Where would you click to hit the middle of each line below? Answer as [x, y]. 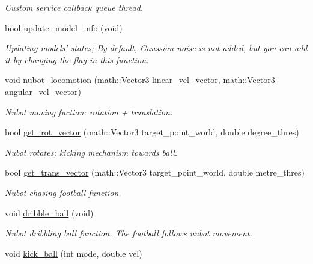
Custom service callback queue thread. [74, 7]
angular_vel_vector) [43, 91]
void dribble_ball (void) [49, 213]
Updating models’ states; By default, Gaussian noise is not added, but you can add [156, 48]
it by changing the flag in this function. [77, 59]
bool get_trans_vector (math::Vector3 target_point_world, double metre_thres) [155, 172]
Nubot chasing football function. [63, 192]
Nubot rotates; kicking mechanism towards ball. [91, 152]
